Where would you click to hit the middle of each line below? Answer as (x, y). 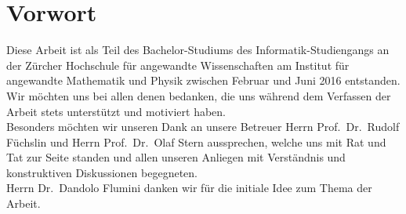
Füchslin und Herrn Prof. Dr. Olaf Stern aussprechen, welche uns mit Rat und (196, 141)
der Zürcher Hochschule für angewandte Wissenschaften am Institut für (178, 65)
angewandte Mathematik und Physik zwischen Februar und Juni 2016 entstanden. (203, 80)
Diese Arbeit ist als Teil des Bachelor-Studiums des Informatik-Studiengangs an (198, 50)
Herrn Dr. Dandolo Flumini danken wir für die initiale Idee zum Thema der (189, 188)
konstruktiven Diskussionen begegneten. (102, 172)
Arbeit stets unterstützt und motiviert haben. (116, 111)
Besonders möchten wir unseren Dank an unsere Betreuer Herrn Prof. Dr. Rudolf (203, 127)
